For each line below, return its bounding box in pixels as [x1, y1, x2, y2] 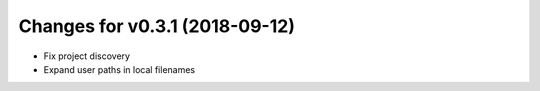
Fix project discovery [43, 50, 130, 62]
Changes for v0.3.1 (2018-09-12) [18, 15, 295, 37]
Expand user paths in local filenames [43, 63, 195, 75]
